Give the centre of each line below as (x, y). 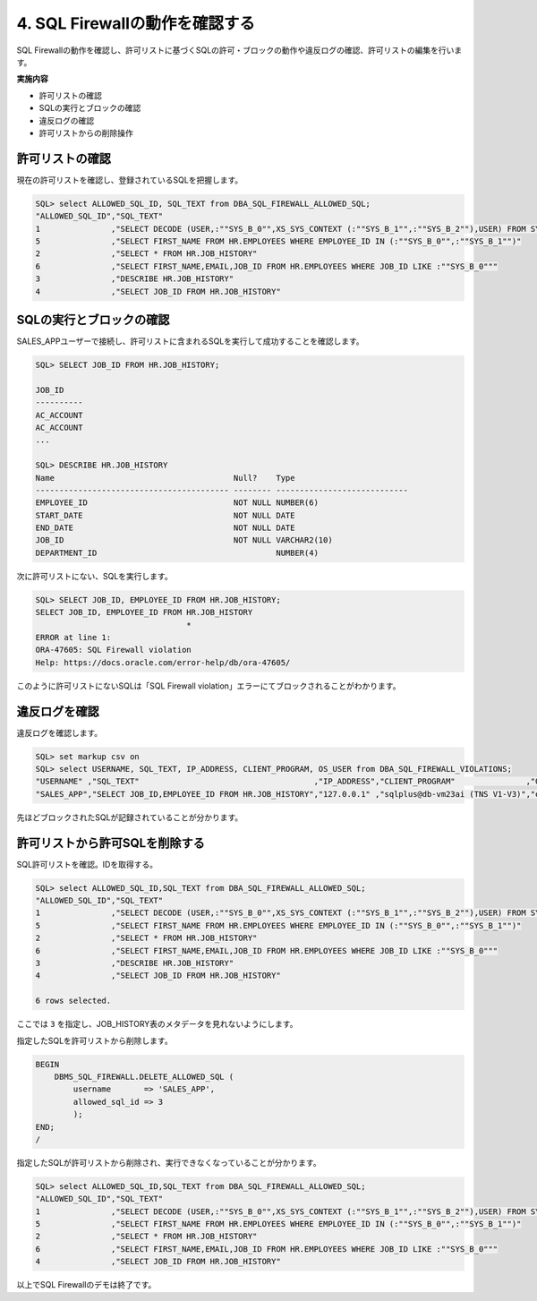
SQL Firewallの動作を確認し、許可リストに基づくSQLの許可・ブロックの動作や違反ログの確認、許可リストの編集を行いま (239, 50)
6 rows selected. (73, 1001)
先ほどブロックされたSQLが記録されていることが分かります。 (130, 817)
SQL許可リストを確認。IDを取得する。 (87, 864)
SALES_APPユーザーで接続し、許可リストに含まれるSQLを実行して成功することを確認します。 (190, 341)
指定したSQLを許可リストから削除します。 (95, 1040)
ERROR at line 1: (73, 637)
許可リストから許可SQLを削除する (111, 843)
